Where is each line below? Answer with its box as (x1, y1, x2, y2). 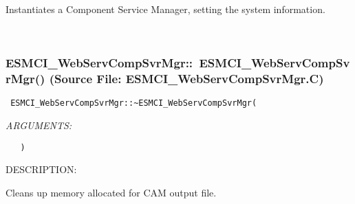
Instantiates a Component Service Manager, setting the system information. (6, 2, 325, 16)
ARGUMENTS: (6, 117, 72, 132)
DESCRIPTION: (6, 162, 77, 177)
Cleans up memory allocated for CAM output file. (6, 185, 217, 199)
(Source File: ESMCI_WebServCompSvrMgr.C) (49, 70, 324, 87)
